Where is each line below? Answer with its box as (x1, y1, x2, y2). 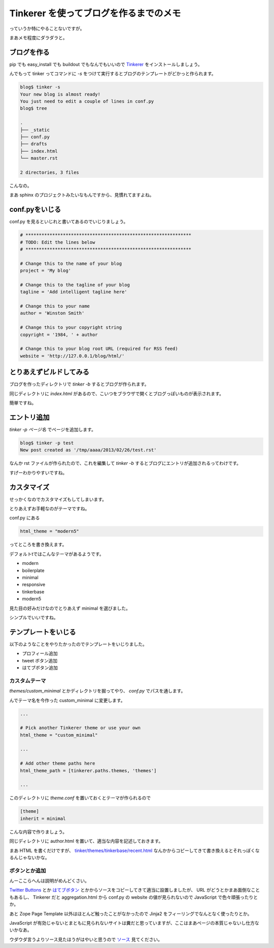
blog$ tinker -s (20, 84, 61, 90)
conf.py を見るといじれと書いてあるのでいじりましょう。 (9, 218, 128, 225)
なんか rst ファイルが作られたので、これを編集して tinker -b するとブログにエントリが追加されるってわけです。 (9, 460, 241, 466)
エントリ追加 (9, 413, 50, 422)
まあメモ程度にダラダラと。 (9, 35, 67, 41)
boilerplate (22, 567, 45, 574)
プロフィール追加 (22, 650, 58, 656)
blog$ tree (20, 106, 47, 111)
